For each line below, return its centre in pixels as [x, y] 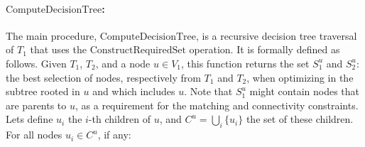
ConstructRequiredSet [138, 51]
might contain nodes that [305, 91]
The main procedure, [51, 35]
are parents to [36, 105]
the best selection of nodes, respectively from [103, 77]
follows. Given [36, 63]
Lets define [29, 119]
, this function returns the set [245, 63]
